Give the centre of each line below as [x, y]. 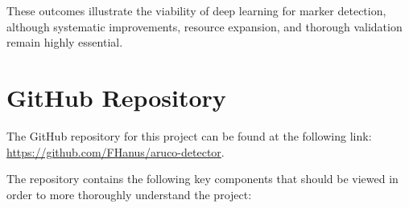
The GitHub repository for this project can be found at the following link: [189, 135]
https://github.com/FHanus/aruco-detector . [116, 151]
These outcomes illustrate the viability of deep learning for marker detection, [196, 10]
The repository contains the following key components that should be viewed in [202, 179]
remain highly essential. [65, 42]
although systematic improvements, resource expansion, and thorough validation [204, 26]
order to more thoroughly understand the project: [129, 194]
